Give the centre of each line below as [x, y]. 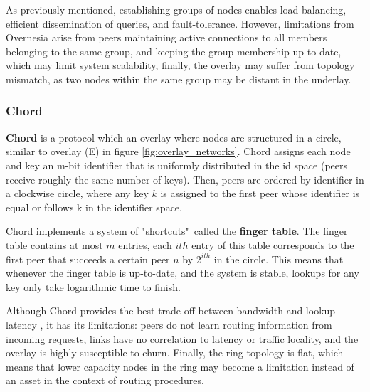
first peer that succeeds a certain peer [88, 259]
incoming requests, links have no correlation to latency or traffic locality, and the [182, 338]
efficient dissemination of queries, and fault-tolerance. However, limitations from [180, 23]
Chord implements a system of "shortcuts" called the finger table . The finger [177, 231]
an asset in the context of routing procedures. [105, 380]
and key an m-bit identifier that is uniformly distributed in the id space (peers [177, 165]
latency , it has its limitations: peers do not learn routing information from [169, 324]
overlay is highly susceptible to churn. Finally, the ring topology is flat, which [175, 353]
